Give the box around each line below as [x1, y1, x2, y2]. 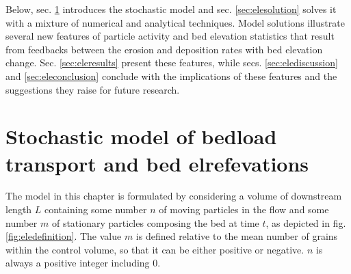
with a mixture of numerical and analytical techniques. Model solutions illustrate [5, 15, 345, 29]
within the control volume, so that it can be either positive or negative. [5, 242, 304, 256]
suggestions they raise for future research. [5, 82, 180, 96]
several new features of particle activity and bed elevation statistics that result [5, 29, 335, 43]
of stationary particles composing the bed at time [51, 215, 259, 230]
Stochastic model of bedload [5, 122, 277, 150]
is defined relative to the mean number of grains [135, 229, 338, 243]
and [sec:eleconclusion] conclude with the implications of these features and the [5, 68, 337, 83]
